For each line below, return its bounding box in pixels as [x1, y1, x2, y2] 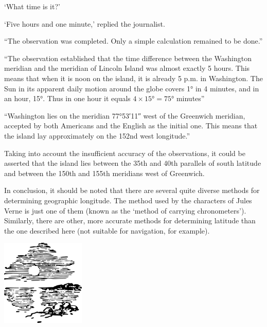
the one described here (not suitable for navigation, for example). [4, 225, 210, 236]
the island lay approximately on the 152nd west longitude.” [4, 130, 190, 141]
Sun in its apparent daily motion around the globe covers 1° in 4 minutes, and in [4, 83, 259, 93]
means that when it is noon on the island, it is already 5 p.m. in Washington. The [4, 72, 263, 83]
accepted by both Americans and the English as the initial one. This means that [4, 120, 258, 131]
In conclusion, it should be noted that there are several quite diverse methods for [4, 185, 260, 196]
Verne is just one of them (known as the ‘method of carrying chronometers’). [4, 205, 246, 216]
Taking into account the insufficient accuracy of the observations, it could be [4, 147, 245, 158]
